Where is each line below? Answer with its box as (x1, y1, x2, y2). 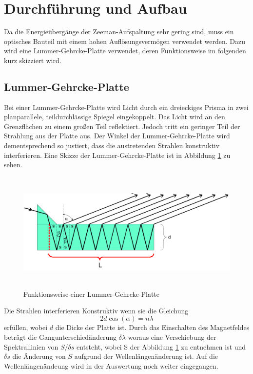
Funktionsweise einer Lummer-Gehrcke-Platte (23, 289, 159, 299)
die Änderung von (12, 351, 66, 361)
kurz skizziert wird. (4, 55, 61, 65)
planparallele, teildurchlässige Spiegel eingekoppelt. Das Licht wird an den (4, 111, 225, 122)
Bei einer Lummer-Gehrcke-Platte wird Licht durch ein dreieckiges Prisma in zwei (4, 102, 249, 112)
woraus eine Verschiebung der (128, 332, 216, 342)
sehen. (4, 159, 22, 170)
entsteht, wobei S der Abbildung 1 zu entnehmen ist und (77, 341, 246, 352)
